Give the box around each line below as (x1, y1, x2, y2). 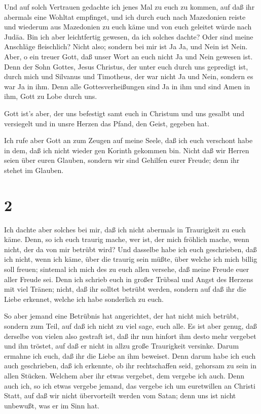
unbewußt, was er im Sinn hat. (4, 400, 99, 410)
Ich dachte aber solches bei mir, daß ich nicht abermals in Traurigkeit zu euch (4, 224, 246, 234)
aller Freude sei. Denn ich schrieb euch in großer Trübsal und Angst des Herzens (4, 273, 253, 284)
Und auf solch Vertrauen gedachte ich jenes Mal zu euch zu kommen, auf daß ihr (4, 2, 255, 12)
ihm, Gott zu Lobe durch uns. (4, 91, 97, 101)
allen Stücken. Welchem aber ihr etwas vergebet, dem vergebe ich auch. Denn (4, 370, 245, 381)
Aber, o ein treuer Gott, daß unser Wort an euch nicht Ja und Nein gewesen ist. (4, 51, 253, 61)
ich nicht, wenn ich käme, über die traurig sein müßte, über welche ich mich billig (4, 254, 257, 264)
